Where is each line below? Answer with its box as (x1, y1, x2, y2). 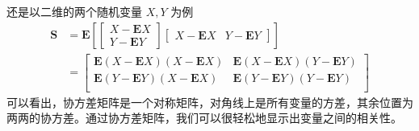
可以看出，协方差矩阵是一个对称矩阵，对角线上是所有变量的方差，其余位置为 (6, 93, 413, 110)
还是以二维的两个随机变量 (6, 3, 142, 19)
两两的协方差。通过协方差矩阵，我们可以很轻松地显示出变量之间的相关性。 (6, 109, 402, 126)
